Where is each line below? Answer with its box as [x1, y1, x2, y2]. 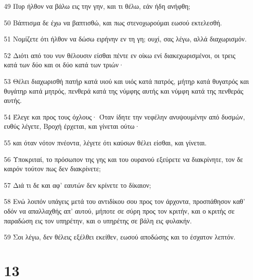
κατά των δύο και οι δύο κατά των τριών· [4, 60, 124, 70]
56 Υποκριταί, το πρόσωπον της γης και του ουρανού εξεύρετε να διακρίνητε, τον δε [4, 154, 243, 164]
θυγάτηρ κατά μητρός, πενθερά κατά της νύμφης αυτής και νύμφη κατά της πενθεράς [4, 85, 244, 96]
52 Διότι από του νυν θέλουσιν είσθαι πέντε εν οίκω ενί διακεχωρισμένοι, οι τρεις [4, 50, 235, 60]
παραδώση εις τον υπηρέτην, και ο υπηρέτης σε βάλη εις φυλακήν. [4, 215, 192, 225]
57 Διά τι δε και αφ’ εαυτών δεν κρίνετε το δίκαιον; [4, 180, 151, 190]
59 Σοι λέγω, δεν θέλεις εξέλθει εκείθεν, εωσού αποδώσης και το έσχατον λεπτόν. [4, 232, 235, 242]
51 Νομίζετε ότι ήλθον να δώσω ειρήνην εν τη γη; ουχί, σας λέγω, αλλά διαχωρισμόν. [4, 34, 247, 44]
